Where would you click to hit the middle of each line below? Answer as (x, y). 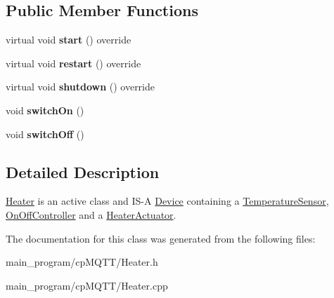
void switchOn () (45, 110)
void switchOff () (45, 134)
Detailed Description (83, 171)
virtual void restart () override (73, 63)
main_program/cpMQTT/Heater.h (82, 262)
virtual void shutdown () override (81, 87)
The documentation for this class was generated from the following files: (161, 238)
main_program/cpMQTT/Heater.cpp (87, 285)
